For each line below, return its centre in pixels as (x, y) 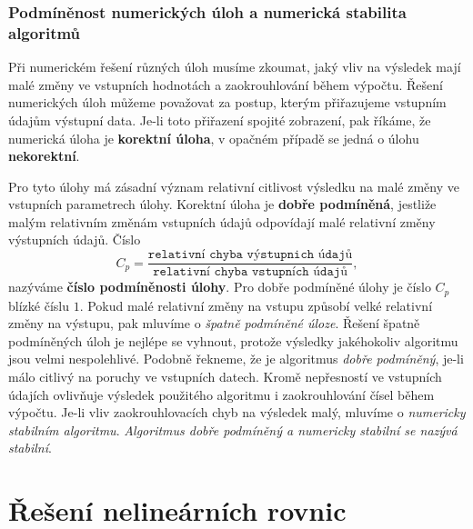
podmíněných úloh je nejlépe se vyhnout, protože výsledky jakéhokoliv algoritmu (233, 340)
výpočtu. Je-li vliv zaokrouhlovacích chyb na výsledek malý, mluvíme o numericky (237, 412)
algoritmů (45, 32)
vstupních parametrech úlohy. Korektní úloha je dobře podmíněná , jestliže (222, 204)
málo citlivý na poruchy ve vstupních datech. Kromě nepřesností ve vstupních (225, 376)
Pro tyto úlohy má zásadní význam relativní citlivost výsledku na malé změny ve (234, 186)
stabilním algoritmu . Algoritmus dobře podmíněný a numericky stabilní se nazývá (233, 429)
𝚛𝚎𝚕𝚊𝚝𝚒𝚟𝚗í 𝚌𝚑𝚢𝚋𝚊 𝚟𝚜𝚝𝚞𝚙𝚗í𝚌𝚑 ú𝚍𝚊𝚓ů (250, 272)
